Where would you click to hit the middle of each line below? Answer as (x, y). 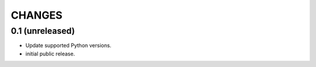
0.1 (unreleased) (43, 31)
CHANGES (37, 15)
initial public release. (50, 54)
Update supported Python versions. (68, 45)
